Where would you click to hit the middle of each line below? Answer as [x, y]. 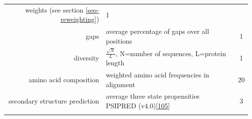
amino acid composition [64, 79]
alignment [120, 84]
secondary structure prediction [54, 101]
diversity [87, 57]
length [115, 63]
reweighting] [79, 19]
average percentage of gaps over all [157, 31]
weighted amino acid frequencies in [157, 74]
